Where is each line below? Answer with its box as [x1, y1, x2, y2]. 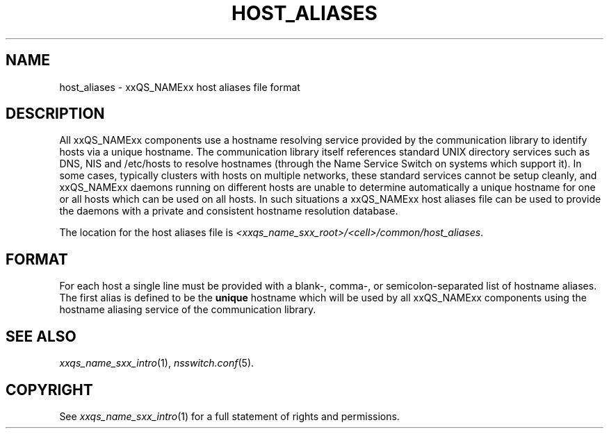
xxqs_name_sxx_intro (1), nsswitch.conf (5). [59, 357, 254, 369]
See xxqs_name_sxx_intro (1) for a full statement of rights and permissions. [59, 410, 400, 422]
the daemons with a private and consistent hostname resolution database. [59, 205, 398, 217]
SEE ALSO [6, 327, 76, 345]
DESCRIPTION [6, 105, 105, 123]
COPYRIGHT [6, 381, 93, 399]
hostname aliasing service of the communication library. [59, 303, 316, 316]
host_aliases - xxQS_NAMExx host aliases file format [59, 81, 300, 93]
